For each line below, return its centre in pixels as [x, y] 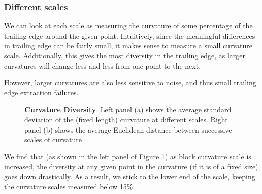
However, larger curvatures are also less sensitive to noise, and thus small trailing [130, 83]
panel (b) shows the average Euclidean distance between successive [128, 129]
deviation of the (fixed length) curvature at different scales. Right [126, 119]
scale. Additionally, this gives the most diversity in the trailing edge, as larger [125, 55]
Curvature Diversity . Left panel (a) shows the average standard [128, 109]
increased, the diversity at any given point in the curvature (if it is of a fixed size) [131, 166]
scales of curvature [53, 139]
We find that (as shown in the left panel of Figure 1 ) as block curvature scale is [128, 156]
